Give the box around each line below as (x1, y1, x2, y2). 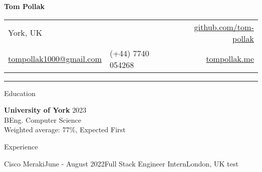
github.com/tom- (194, 21, 254, 33)
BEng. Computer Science (4, 114, 82, 125)
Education (4, 88, 36, 98)
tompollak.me (206, 53, 254, 65)
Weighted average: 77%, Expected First (4, 124, 126, 135)
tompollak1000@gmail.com (8, 53, 102, 65)
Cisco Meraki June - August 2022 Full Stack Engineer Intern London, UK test (4, 158, 239, 168)
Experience (4, 141, 38, 151)
